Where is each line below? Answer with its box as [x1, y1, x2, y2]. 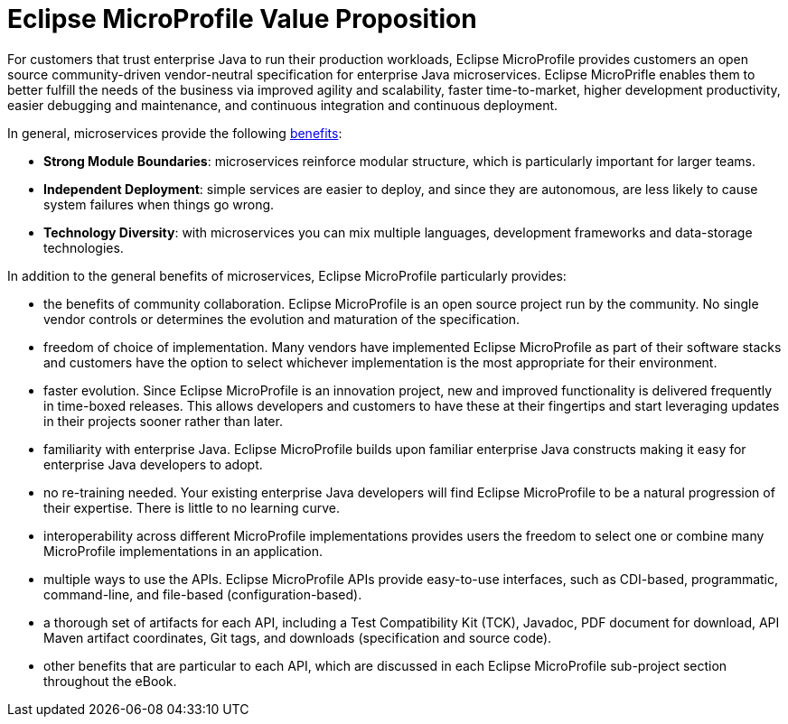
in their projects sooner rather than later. [43, 413, 283, 429]
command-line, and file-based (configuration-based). [43, 586, 362, 602]
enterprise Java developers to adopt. [43, 456, 263, 472]
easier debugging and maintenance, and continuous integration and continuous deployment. [7, 97, 558, 113]
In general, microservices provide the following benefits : [7, 125, 342, 141]
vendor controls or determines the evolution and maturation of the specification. [43, 311, 521, 327]
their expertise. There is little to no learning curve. [43, 499, 341, 515]
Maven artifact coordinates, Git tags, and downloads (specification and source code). [43, 629, 552, 645]
